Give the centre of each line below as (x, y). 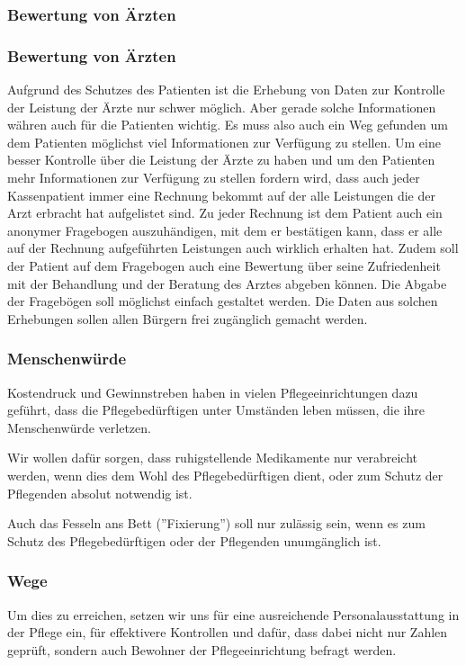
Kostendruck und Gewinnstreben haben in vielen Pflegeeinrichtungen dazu (213, 392)
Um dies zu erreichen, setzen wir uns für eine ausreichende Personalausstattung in (233, 614)
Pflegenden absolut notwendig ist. (100, 493)
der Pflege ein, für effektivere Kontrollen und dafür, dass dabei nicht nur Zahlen (228, 632)
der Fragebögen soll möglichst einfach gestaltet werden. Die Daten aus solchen (223, 301)
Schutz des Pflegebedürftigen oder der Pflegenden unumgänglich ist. (194, 540)
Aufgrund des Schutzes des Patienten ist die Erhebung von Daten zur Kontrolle (226, 90)
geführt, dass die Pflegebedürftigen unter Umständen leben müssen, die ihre (216, 410)
